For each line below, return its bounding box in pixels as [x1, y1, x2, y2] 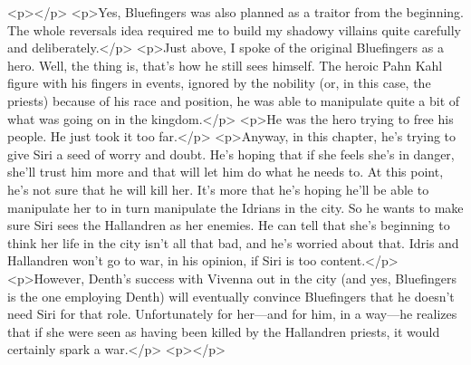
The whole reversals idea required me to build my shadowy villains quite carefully [7, 20, 462, 39]
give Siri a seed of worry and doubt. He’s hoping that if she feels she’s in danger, [7, 144, 455, 163]
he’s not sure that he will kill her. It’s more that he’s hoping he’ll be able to [7, 179, 429, 198]
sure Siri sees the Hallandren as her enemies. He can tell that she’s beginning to [7, 216, 450, 235]
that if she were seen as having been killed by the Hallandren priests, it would [7, 322, 440, 341]
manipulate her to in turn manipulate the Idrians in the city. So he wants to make [7, 197, 464, 216]
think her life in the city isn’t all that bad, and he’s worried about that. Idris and [7, 233, 459, 252]
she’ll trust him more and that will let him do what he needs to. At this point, [7, 162, 444, 181]
